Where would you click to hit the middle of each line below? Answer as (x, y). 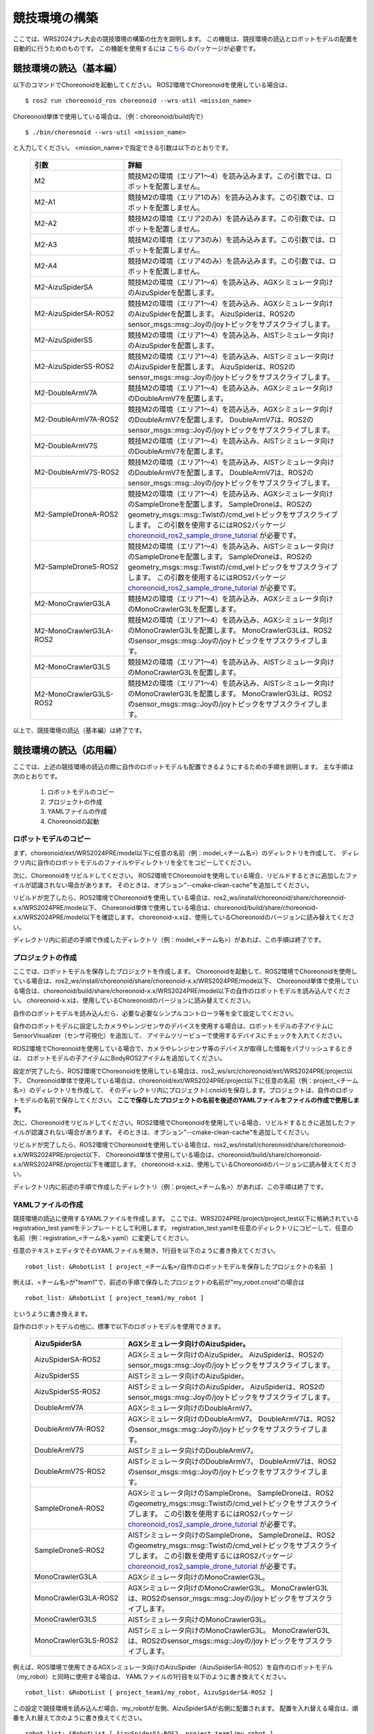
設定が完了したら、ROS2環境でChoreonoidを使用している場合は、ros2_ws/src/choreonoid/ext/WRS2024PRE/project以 (183, 1071)
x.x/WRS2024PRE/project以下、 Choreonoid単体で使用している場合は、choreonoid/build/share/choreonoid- (167, 1154)
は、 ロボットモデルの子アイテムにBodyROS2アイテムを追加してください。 (119, 1058)
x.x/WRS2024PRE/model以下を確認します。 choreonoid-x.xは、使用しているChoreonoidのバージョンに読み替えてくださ (184, 917)
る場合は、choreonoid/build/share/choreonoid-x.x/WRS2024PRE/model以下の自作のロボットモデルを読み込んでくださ (182, 990)
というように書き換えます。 (52, 1314)
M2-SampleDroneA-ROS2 (77, 514)
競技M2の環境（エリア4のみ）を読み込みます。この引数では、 (229, 261)
